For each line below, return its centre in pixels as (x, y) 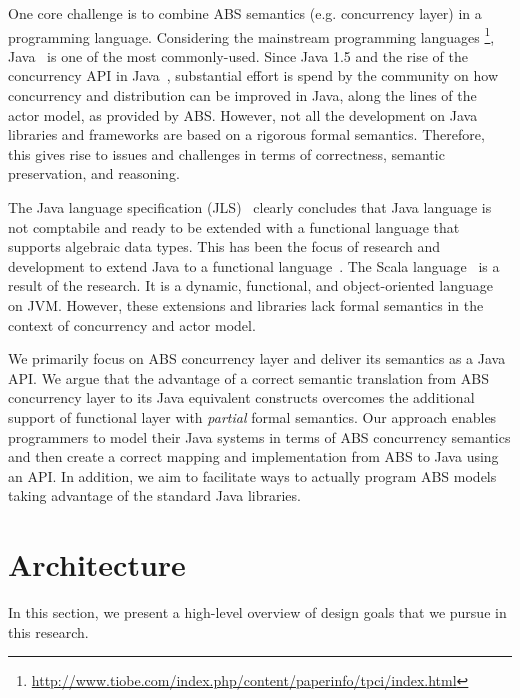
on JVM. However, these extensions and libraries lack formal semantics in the (246, 304)
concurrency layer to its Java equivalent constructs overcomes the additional (241, 397)
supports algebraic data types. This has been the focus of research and (224, 246)
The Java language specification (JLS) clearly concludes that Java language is (250, 207)
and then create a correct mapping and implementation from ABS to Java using (253, 456)
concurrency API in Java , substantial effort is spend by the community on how (253, 75)
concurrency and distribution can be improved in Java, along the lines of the (242, 95)
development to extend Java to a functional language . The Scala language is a (254, 265)
